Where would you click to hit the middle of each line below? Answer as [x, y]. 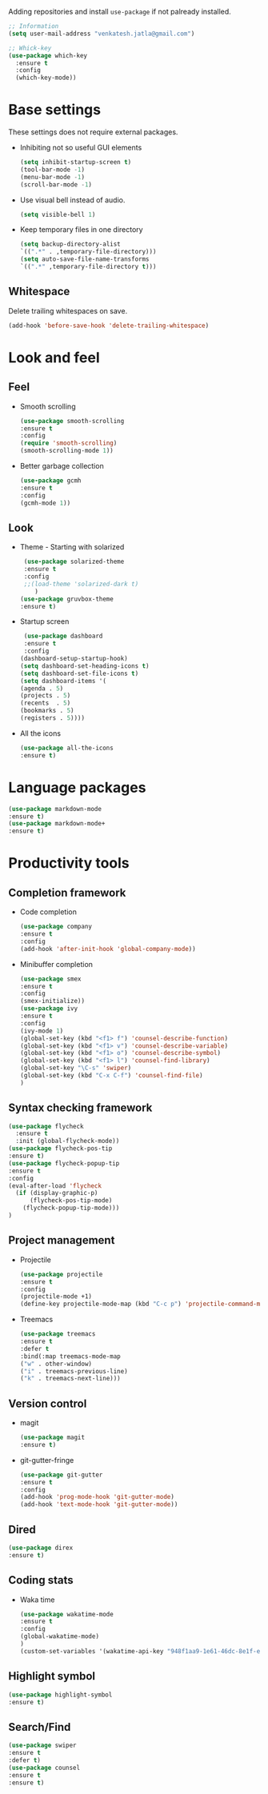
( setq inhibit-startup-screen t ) [76, 162]
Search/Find [40, 1727]
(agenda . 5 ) [42, 688]
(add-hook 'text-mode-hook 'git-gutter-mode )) [99, 1504]
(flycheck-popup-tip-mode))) [71, 1208]
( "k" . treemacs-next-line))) [70, 1379]
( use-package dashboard [63, 636]
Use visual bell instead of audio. [72, 200]
